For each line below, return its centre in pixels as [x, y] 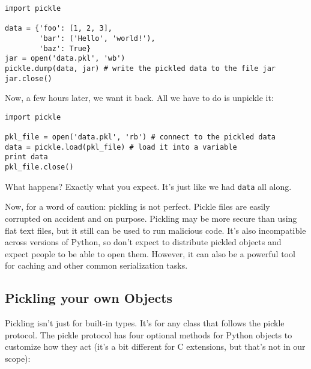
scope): [18, 358]
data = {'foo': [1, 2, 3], [59, 29]
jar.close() [29, 78]
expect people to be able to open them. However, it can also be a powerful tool [150, 253]
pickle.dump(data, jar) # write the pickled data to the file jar [140, 68]
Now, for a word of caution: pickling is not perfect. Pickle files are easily [137, 206]
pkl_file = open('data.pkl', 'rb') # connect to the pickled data [140, 137]
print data [26, 157]
